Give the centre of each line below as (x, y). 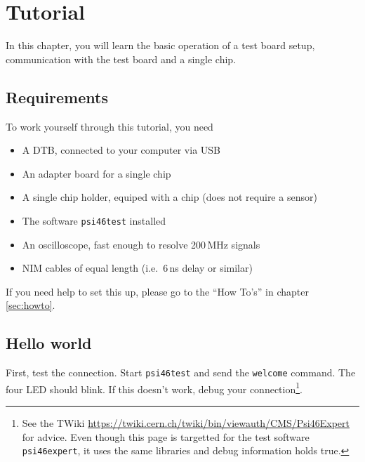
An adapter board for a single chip (97, 173)
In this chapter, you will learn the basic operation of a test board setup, (160, 45)
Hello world (49, 343)
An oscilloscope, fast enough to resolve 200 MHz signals (141, 244)
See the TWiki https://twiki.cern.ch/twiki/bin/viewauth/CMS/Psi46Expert (186, 423)
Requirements (57, 97)
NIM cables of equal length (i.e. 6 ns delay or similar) (137, 268)
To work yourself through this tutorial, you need (109, 126)
